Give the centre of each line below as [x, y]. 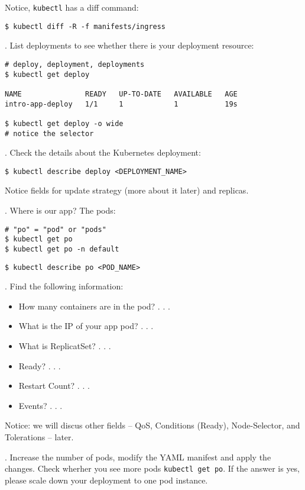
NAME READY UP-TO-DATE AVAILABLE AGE [121, 94]
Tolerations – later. [39, 436]
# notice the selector [49, 133]
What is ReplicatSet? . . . [65, 346]
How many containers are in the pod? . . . [94, 306]
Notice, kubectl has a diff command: [72, 7]
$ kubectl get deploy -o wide [64, 123]
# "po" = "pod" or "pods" [56, 229]
